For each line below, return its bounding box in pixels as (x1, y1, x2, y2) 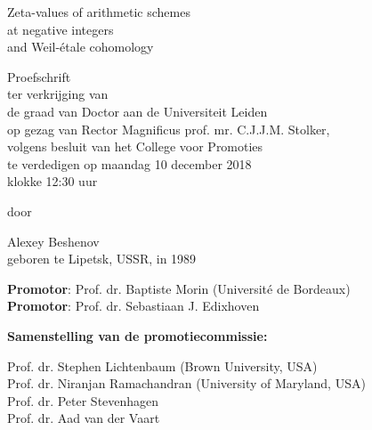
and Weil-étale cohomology (7, 37, 154, 56)
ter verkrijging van (7, 85, 109, 103)
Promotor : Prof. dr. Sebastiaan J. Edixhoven (7, 296, 260, 315)
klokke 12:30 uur (7, 172, 98, 191)
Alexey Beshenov (7, 231, 100, 250)
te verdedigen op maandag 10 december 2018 (7, 154, 252, 173)
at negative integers (7, 20, 114, 38)
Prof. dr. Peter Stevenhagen (7, 391, 159, 410)
